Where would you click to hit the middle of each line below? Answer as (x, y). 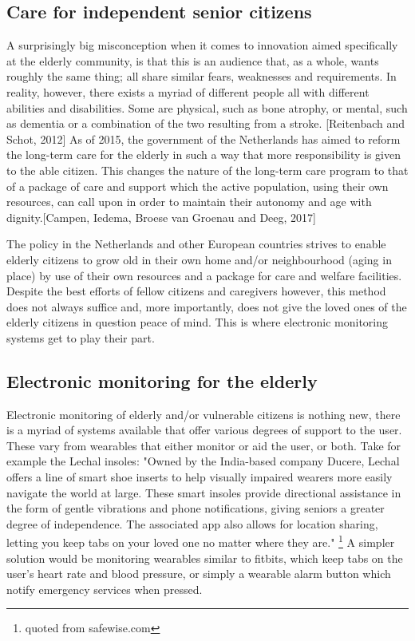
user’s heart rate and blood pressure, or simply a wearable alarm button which (199, 574)
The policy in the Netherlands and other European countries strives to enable (196, 244)
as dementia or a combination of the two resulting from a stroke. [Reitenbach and (206, 123)
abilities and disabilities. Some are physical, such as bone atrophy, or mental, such (207, 107)
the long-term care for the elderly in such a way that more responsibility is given (204, 154)
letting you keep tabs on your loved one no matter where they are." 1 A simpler (201, 541)
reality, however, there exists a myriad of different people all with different (188, 91)
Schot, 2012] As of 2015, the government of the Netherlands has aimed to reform (204, 138)
